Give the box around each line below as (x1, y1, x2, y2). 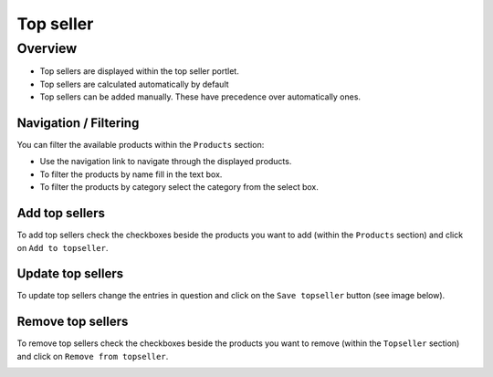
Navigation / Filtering (16, 115, 140, 131)
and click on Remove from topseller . (16, 351, 169, 361)
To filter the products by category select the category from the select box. (39, 182, 319, 193)
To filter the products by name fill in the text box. (39, 169, 223, 180)
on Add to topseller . (16, 242, 109, 253)
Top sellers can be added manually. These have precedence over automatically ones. (39, 91, 361, 102)
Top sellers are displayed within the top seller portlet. (39, 66, 239, 77)
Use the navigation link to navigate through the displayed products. (39, 156, 292, 167)
